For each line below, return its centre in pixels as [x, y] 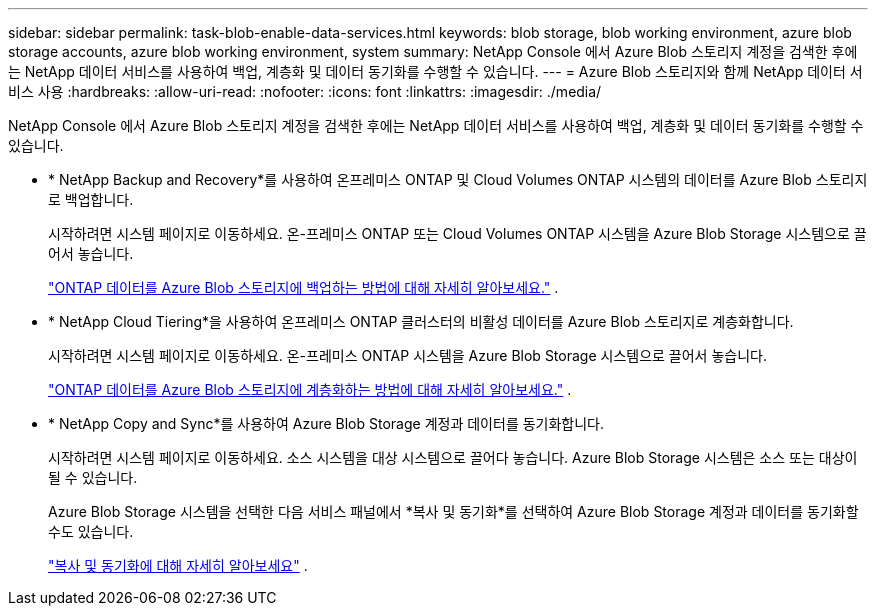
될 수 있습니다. [93, 477]
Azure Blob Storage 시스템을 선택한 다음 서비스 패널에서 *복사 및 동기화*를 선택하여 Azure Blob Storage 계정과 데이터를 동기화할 [453, 511]
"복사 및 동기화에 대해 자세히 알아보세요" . [178, 565]
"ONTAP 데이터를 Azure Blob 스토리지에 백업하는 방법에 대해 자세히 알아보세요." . [303, 287]
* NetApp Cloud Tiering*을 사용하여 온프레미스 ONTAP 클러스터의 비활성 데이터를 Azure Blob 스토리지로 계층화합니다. [421, 321]
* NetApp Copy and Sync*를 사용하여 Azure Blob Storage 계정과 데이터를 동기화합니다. [326, 423]
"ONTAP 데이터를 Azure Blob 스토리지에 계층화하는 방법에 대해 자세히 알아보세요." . [310, 389]
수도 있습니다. [91, 531]
